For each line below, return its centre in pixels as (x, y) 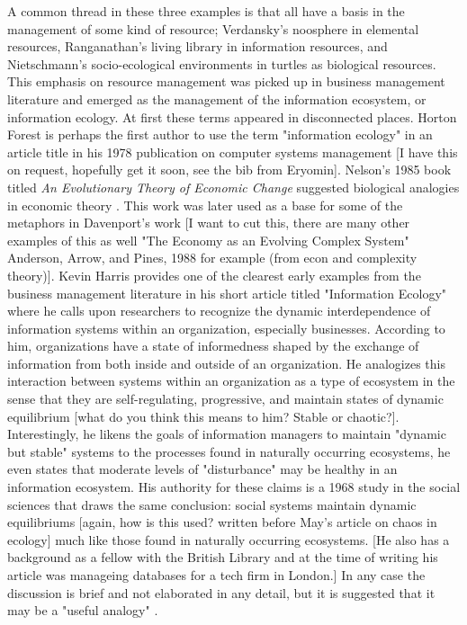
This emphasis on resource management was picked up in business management (226, 81)
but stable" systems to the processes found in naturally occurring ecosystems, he (229, 451)
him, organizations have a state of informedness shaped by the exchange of (213, 346)
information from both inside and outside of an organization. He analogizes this (226, 363)
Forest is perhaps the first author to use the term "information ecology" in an (220, 134)
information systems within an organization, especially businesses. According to (226, 328)
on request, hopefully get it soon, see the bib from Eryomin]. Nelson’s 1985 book (229, 170)
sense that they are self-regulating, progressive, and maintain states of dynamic (225, 399)
